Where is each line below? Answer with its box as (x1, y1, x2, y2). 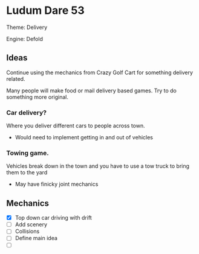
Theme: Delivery (6, 24, 48, 31)
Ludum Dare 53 (6, 4, 85, 17)
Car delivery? (6, 108, 47, 116)
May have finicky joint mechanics (15, 180, 99, 188)
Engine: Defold (6, 35, 44, 42)
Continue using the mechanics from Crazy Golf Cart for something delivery (6, 69, 194, 76)
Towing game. (6, 148, 50, 157)
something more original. (6, 93, 68, 100)
